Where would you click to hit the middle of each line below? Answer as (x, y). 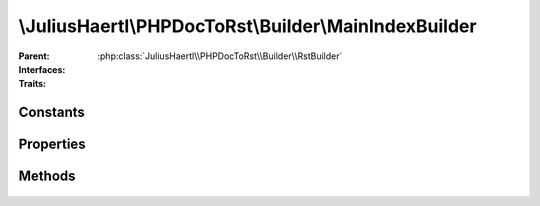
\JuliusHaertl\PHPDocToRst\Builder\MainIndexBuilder (247, 26)
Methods (47, 176)
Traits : (32, 84)
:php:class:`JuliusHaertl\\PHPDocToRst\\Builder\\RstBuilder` (220, 56)
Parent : (34, 56)
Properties (52, 144)
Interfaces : (42, 69)
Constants (51, 112)
